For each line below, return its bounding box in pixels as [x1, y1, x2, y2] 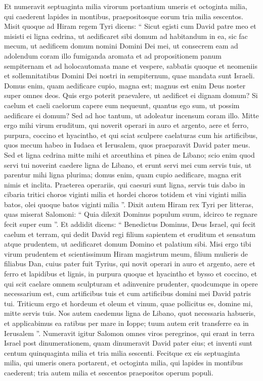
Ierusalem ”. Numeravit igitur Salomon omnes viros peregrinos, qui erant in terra [4, 327, 255, 338]
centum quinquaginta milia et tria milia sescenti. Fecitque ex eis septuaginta [4, 347, 240, 358]
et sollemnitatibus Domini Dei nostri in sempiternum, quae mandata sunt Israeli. [4, 70, 255, 81]
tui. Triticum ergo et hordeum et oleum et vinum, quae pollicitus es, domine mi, [4, 298, 253, 308]
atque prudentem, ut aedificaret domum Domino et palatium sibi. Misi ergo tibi [4, 239, 251, 249]
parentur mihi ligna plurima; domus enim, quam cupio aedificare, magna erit [4, 169, 242, 180]
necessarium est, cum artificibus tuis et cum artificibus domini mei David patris [4, 288, 251, 299]
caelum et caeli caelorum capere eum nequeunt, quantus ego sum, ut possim [4, 100, 240, 110]
